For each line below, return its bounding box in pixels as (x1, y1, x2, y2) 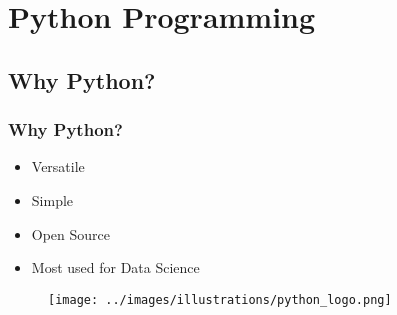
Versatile (31, 156, 85, 177)
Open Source (31, 223, 111, 244)
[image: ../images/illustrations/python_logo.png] (48, 292, 392, 307)
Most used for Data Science (31, 257, 200, 278)
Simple (31, 189, 74, 210)
